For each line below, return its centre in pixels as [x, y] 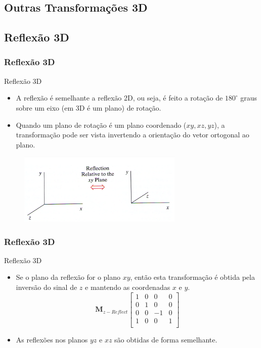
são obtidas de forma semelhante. [166, 339]
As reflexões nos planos [52, 339]
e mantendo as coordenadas [128, 287]
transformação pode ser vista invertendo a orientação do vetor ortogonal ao [133, 135]
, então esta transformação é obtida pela [192, 277]
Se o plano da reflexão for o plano [68, 277]
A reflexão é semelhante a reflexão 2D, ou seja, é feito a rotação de [119, 98]
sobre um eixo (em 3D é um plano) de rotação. [89, 107]
